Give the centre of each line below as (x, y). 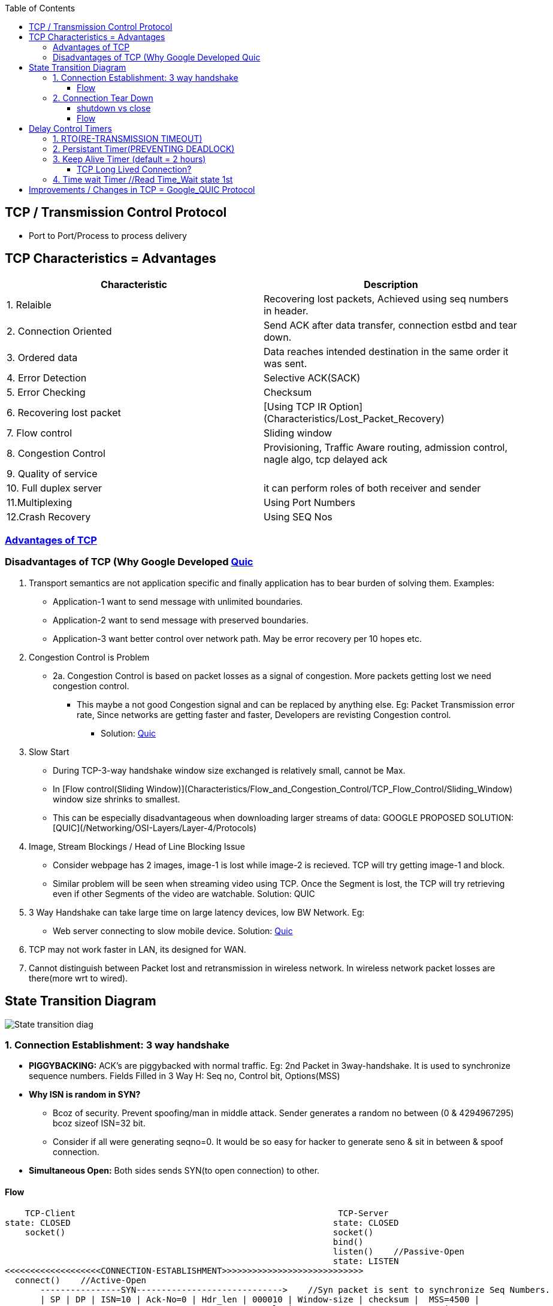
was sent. (285, 363)
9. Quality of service (52, 473)
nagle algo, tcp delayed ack (326, 459)
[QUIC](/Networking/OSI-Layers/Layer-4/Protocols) (155, 828)
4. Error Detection (47, 378)
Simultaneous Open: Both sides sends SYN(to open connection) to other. (174, 1171)
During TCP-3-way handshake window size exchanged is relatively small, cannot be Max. (229, 770)
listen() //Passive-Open (399, 1251)
